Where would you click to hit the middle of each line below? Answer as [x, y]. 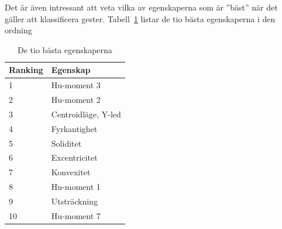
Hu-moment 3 [76, 85]
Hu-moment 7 [76, 215]
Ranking [26, 70]
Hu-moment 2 [76, 100]
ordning [18, 30]
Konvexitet [71, 172]
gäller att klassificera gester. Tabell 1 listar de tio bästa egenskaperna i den [140, 18]
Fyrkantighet [74, 128]
